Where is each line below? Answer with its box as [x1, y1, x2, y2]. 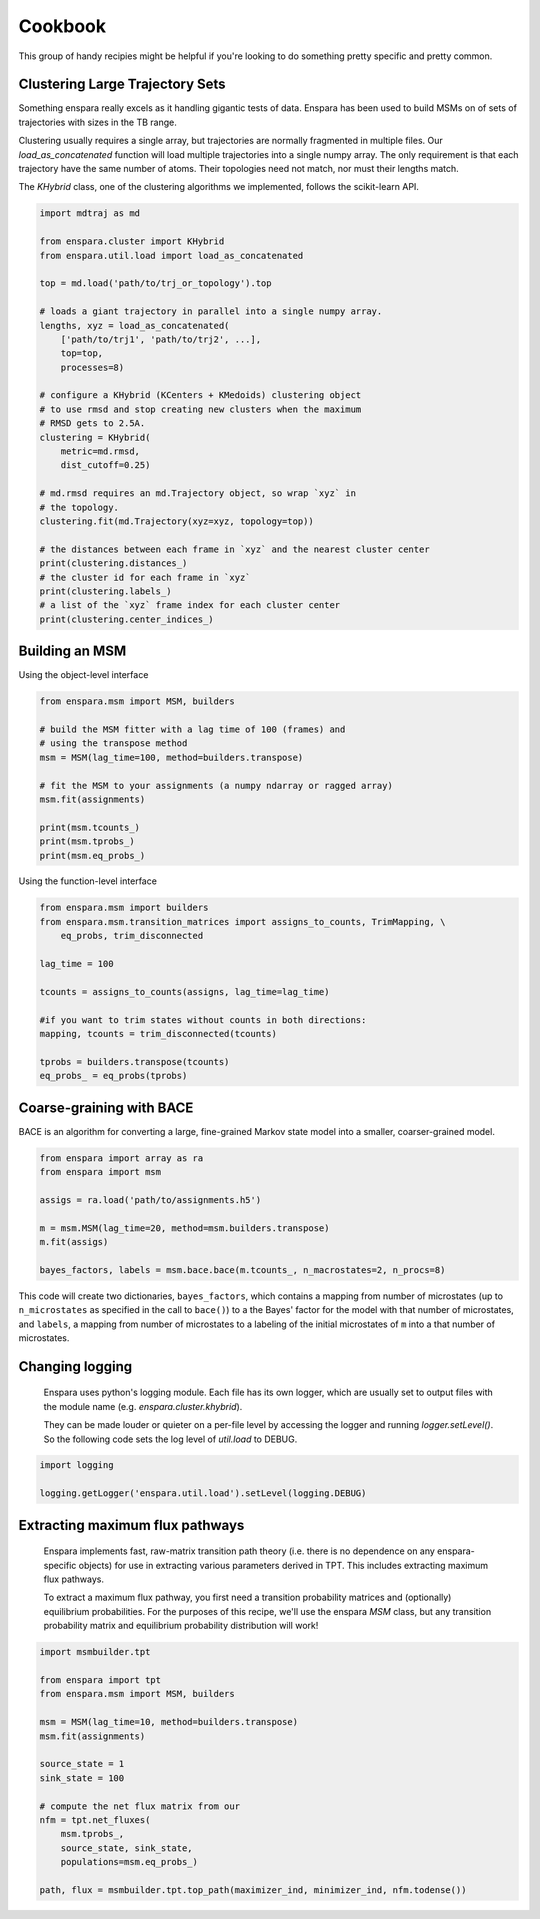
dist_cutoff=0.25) [60, 460, 151, 471]
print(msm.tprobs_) [39, 836, 135, 847]
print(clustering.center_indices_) [39, 613, 214, 625]
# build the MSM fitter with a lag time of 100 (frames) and [39, 723, 346, 735]
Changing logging [18, 1358, 133, 1375]
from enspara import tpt [39, 1674, 162, 1685]
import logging [39, 1460, 114, 1471]
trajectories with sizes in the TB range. [18, 116, 177, 128]
